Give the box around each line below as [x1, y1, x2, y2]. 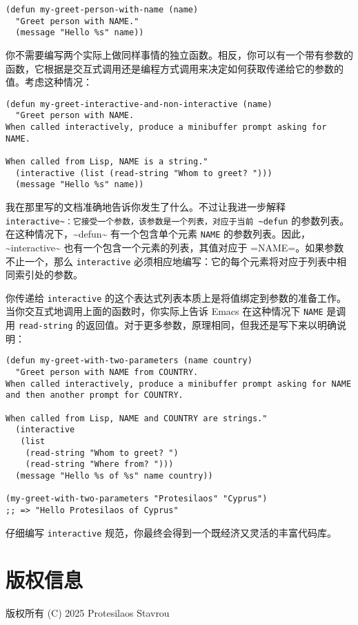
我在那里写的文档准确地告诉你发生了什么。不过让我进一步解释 [6, 200, 286, 213]
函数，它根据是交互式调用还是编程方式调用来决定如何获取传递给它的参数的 [6, 61, 344, 75]
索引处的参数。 [14, 267, 83, 282]
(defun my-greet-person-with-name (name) [6, 5, 199, 15]
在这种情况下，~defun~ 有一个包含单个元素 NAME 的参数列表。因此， [6, 227, 311, 241]
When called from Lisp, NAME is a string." [6, 157, 208, 167]
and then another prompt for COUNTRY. [6, 390, 183, 401]
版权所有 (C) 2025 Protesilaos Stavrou [6, 606, 170, 620]
